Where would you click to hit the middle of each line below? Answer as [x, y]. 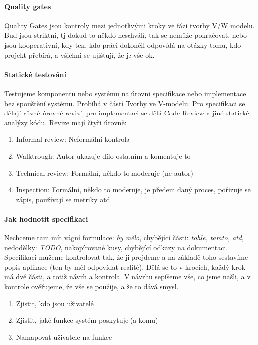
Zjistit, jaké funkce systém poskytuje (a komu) [87, 320]
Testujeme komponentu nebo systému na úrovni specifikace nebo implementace [125, 93]
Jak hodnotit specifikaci [46, 218]
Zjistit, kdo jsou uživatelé [55, 303]
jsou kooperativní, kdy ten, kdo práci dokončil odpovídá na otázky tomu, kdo [123, 45]
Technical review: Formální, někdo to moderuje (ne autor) [105, 172]
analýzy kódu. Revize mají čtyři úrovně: [65, 122]
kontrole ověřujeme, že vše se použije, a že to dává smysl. [92, 287]
